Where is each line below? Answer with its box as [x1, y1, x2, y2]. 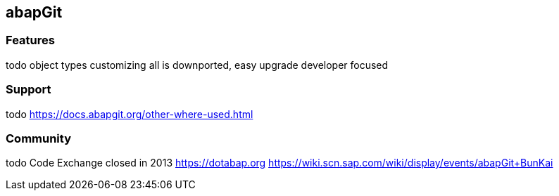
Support [6, 82, 51, 97]
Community [6, 131, 71, 145]
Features [6, 33, 55, 48]
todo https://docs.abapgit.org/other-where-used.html [6, 107, 253, 120]
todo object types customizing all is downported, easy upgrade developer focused [6, 58, 389, 71]
